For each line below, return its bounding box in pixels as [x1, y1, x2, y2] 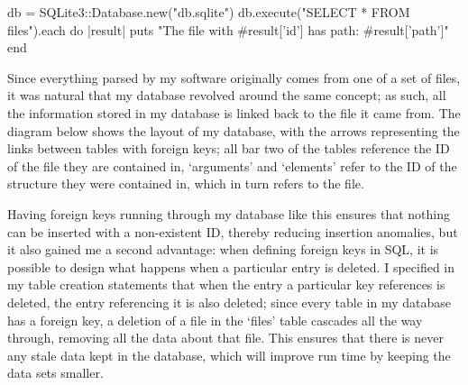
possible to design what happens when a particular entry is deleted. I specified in [7, 257, 455, 276]
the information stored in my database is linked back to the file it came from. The [7, 103, 461, 122]
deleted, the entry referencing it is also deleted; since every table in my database [7, 292, 451, 311]
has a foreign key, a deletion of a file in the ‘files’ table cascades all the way [7, 310, 423, 329]
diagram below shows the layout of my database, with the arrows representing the [7, 121, 460, 140]
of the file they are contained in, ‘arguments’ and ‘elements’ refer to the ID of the [7, 156, 457, 175]
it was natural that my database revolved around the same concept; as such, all [7, 86, 446, 105]
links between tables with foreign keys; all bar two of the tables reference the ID [7, 139, 450, 158]
